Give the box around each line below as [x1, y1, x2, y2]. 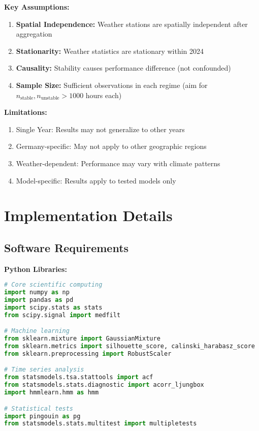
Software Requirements [4, 239, 129, 255]
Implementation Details [4, 205, 173, 226]
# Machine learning [4, 327, 70, 335]
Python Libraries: [4, 263, 67, 274]
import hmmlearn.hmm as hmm [4, 389, 99, 396]
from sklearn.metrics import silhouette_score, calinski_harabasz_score [4, 343, 255, 350]
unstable [41, 96, 59, 101]
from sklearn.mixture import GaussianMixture [4, 335, 160, 343]
